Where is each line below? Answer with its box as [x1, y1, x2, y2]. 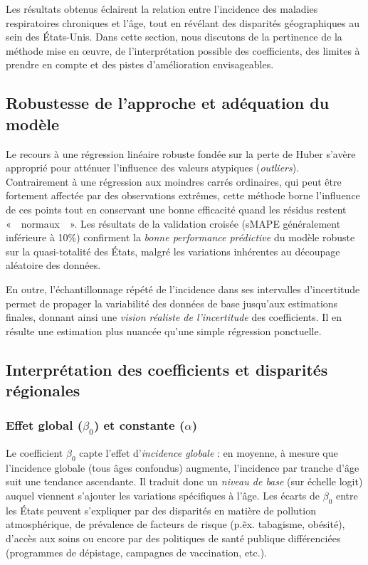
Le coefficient [6, 445, 63, 460]
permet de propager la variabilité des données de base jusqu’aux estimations [6, 295, 338, 310]
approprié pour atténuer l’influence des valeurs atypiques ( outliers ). [6, 160, 300, 175]
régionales [6, 379, 80, 401]
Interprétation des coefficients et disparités [6, 358, 328, 380]
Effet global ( [6, 416, 83, 434]
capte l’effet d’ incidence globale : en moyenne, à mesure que [79, 445, 338, 460]
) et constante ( [93, 416, 185, 434]
